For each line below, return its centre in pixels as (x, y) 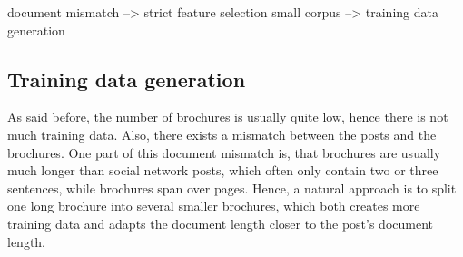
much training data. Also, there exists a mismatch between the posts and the (222, 134)
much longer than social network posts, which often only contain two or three (223, 170)
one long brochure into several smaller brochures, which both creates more (214, 206)
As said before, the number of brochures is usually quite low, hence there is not (228, 117)
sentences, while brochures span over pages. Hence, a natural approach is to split (232, 188)
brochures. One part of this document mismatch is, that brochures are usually (224, 152)
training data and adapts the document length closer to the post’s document (221, 223)
